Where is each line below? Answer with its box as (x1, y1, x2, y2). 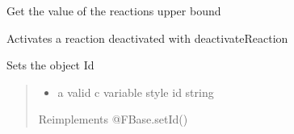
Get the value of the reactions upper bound (6, 2, 221, 19)
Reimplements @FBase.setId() (38, 111, 188, 128)
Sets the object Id (6, 57, 94, 73)
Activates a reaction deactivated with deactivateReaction (6, 29, 288, 46)
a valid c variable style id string (57, 83, 214, 100)
